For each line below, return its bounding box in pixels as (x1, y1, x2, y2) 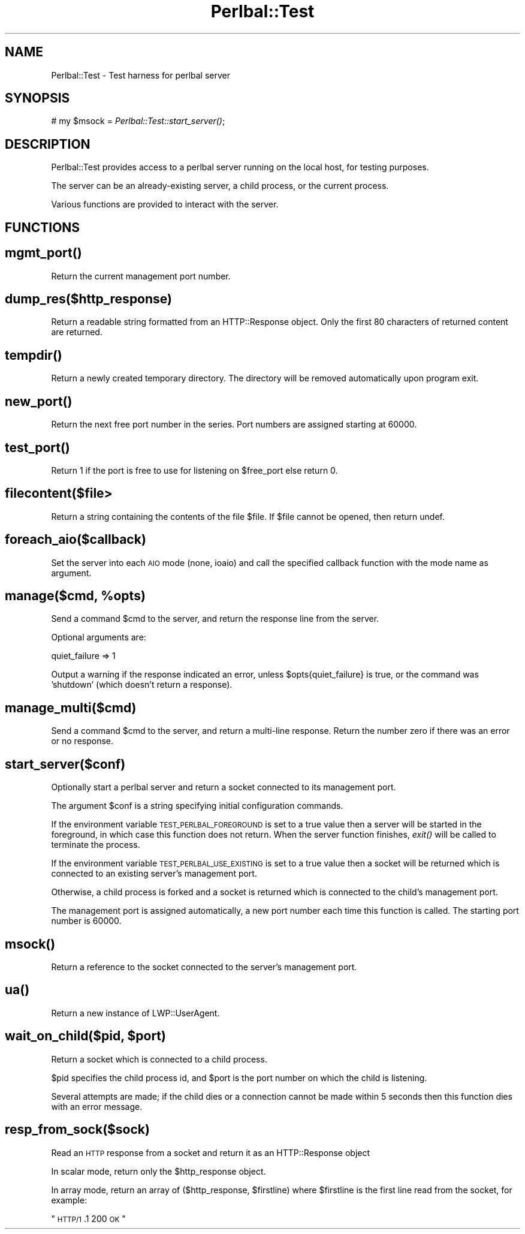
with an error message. (51, 1101, 143, 1112)
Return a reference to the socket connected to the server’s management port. (51, 961, 357, 972)
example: (51, 1194, 87, 1205)
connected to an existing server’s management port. (51, 868, 257, 879)
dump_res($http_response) (5, 291, 172, 306)
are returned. (51, 327, 102, 338)
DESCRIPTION (5, 136, 90, 152)
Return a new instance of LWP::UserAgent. (51, 1007, 220, 1018)
